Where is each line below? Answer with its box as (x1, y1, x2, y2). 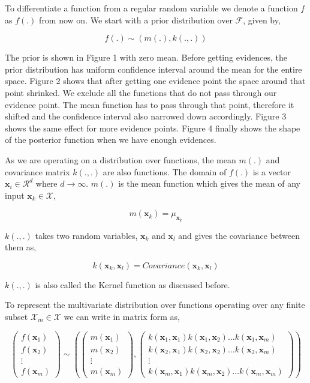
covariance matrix (5, 165, 70, 178)
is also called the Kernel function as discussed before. (35, 278, 230, 291)
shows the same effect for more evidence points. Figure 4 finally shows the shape (5, 121, 300, 134)
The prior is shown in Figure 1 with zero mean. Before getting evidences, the (5, 51, 287, 64)
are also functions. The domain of (103, 165, 227, 178)
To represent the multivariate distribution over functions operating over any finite (5, 298, 305, 311)
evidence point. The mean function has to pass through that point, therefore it (5, 98, 294, 110)
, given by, (243, 13, 281, 26)
